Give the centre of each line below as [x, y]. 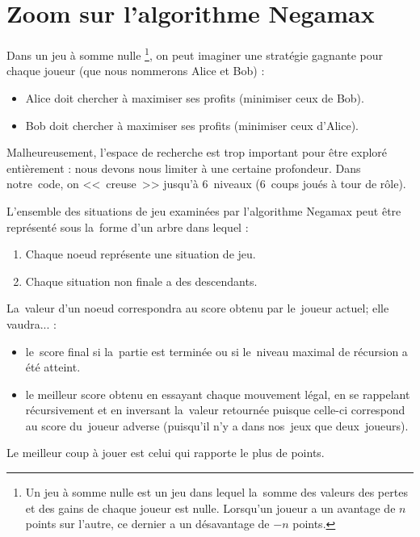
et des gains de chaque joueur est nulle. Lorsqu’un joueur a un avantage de [210, 508]
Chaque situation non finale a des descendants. [141, 281]
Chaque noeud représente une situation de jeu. [141, 254]
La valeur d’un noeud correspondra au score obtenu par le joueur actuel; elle [198, 308]
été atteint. [53, 367]
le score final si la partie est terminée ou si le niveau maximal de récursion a [216, 351]
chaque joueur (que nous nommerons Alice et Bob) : [136, 71]
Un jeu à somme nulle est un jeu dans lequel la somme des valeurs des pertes [216, 492]
